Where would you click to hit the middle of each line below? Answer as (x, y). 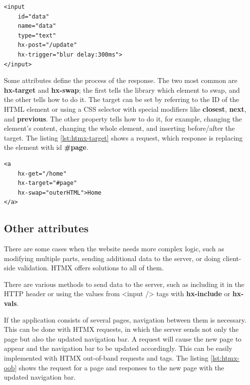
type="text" (37, 35)
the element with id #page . (46, 147)
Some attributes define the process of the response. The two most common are (121, 80)
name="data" (37, 26)
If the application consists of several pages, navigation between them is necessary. (125, 319)
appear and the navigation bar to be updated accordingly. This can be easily (118, 348)
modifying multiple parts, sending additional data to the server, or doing (112, 258)
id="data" (34, 16)
